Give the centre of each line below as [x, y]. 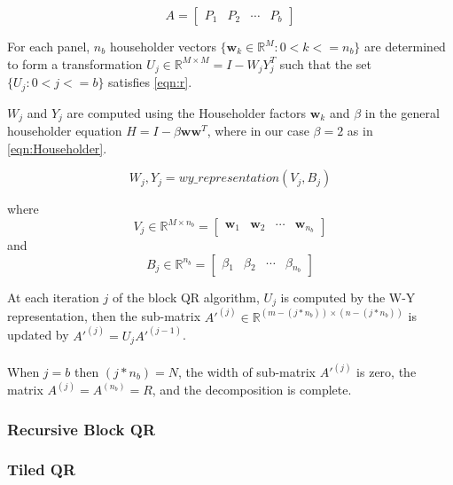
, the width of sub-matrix [247, 372]
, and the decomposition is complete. [252, 390]
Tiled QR [42, 469]
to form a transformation [75, 63]
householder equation [65, 131]
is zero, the [387, 372]
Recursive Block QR [82, 429]
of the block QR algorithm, [186, 297]
